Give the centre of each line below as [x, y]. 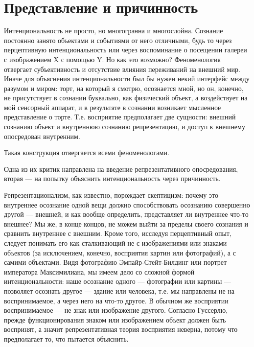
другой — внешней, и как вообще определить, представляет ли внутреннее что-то [126, 214]
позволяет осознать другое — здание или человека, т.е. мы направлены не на [119, 290]
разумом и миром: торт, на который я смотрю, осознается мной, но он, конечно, [124, 88]
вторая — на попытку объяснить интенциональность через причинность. [112, 178]
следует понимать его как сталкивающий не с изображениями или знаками [115, 243]
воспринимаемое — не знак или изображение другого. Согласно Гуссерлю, [116, 310]
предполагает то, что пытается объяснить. [66, 338]
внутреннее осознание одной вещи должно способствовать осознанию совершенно [127, 204]
